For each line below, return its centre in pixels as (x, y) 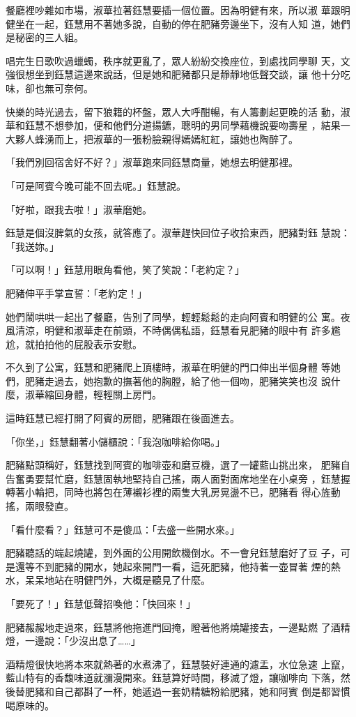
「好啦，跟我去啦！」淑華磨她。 (79, 209)
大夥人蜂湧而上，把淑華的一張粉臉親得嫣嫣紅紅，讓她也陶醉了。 (152, 138)
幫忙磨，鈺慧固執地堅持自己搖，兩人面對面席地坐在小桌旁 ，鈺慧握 (197, 478)
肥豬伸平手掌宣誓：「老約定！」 (76, 293)
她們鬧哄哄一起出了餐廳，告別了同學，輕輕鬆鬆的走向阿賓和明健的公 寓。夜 (178, 316)
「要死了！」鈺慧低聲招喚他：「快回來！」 (101, 603)
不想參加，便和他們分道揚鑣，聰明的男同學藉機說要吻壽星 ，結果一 (197, 125)
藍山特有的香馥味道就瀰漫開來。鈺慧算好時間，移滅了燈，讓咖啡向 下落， (173, 678)
